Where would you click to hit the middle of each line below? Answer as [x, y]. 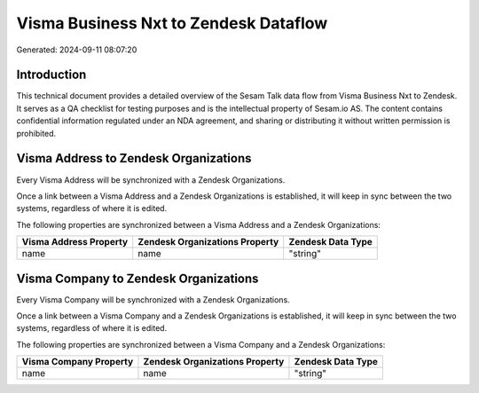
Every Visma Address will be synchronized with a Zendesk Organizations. [151, 180]
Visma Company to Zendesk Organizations [137, 278]
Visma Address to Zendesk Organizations [134, 158]
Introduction [51, 75]
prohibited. [36, 133]
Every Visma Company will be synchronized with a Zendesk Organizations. [153, 299]
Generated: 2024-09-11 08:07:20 [77, 50]
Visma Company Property [78, 362]
